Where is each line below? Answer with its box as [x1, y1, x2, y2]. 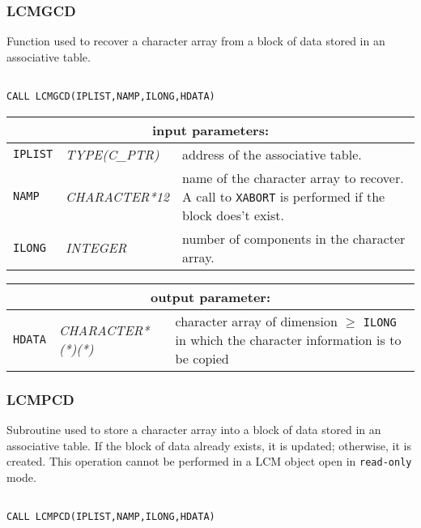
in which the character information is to [175, 330, 402, 349]
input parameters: [151, 120, 270, 139]
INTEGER [66, 238, 127, 258]
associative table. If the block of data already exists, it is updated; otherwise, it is [6, 436, 411, 453]
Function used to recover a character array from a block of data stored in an [6, 32, 385, 49]
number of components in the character [182, 228, 406, 248]
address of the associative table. [182, 144, 362, 164]
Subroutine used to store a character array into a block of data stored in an [6, 420, 381, 437]
